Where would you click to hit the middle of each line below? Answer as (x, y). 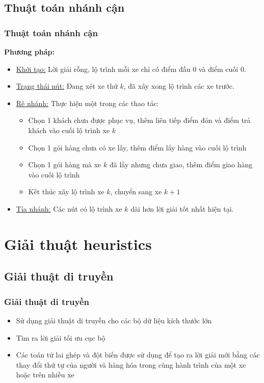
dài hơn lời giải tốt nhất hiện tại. (182, 208)
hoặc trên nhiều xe (45, 375)
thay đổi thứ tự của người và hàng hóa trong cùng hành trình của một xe (131, 364)
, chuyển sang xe (136, 191)
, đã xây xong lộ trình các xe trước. (179, 86)
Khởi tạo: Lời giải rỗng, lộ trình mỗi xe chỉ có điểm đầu (103, 69)
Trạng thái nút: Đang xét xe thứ (67, 86)
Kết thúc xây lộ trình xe (66, 191)
